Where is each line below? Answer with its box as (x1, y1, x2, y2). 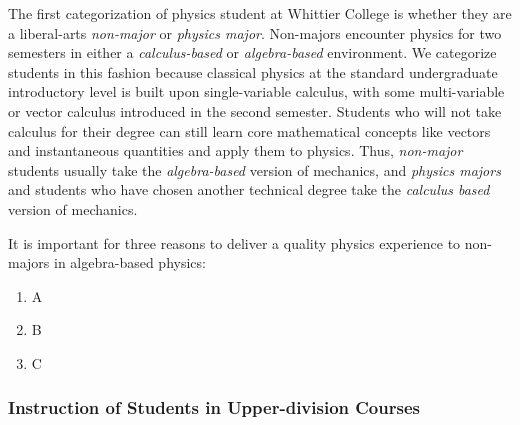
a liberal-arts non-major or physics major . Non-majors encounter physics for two (8, 22, 502, 43)
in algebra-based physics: (54, 252, 206, 273)
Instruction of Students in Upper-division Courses (8, 395, 420, 420)
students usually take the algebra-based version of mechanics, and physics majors (8, 159, 501, 180)
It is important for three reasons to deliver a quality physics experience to (8, 232, 461, 253)
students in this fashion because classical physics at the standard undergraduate (8, 61, 498, 82)
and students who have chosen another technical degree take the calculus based (8, 179, 490, 200)
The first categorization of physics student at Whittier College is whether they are (8, 3, 512, 23)
